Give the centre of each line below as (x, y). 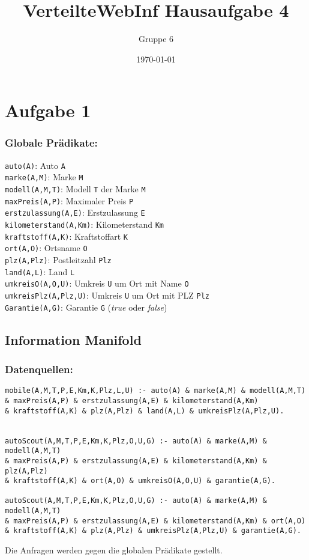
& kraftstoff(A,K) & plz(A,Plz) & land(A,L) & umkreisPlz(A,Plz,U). (145, 411)
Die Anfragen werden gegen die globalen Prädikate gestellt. (114, 550)
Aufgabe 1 (48, 110)
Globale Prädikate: (51, 143)
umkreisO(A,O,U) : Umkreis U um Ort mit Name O (97, 283)
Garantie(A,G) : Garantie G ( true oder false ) (86, 307)
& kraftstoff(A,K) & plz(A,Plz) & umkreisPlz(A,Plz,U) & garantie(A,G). (153, 531)
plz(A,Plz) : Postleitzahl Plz (58, 259)
